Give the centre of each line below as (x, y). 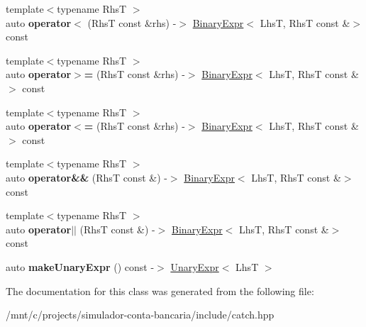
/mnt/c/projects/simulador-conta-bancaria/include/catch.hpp (140, 315)
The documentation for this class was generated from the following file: (160, 290)
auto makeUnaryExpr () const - (80, 266)
